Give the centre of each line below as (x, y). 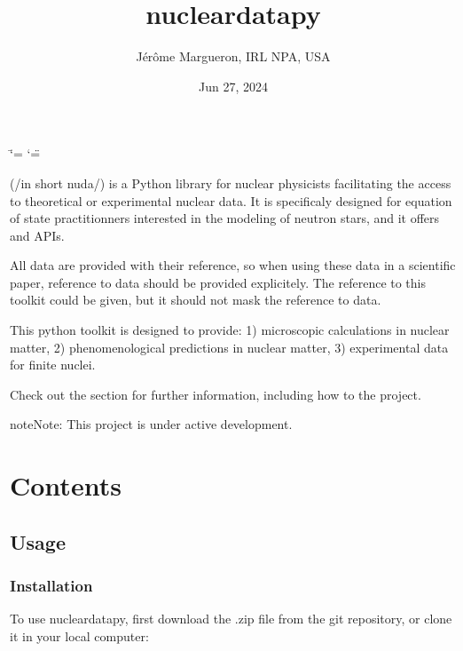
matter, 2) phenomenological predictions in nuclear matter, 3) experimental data (229, 347)
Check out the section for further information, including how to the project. (216, 394)
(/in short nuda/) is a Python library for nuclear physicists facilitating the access (231, 183)
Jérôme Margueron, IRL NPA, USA (233, 56)
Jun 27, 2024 (233, 86)
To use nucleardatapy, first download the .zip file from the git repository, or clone (231, 619)
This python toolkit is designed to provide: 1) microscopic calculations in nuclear (230, 330)
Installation (51, 586)
